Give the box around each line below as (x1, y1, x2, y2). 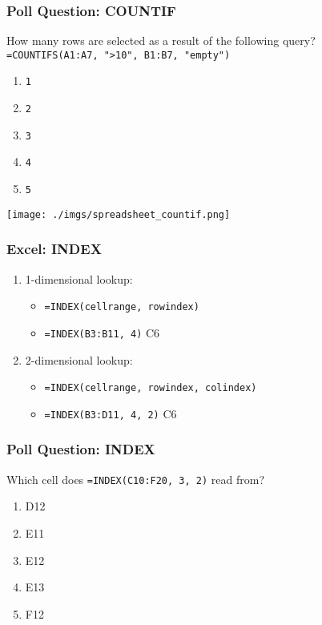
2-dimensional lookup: (25, 351, 133, 368)
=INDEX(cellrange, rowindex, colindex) (44, 382, 257, 394)
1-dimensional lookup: (25, 270, 133, 287)
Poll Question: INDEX (6, 439, 155, 459)
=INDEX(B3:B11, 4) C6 (44, 324, 160, 341)
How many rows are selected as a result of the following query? (6, 32, 316, 49)
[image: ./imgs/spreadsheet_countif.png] (6, 208, 231, 220)
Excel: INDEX (6, 239, 102, 259)
